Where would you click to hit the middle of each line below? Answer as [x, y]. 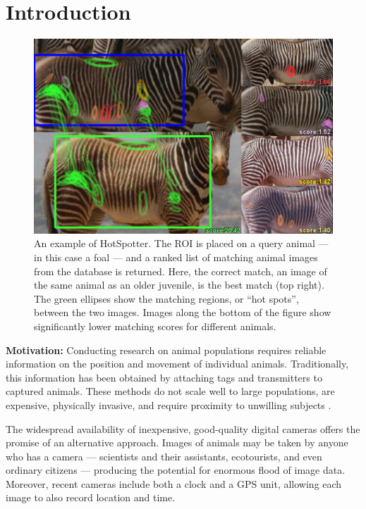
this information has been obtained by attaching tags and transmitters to [164, 377]
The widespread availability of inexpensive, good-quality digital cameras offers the [183, 428]
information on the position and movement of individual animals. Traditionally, [177, 364]
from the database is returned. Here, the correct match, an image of [181, 271]
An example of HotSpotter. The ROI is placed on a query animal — [181, 243]
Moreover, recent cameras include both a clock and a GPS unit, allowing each [174, 483]
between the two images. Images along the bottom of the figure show [183, 312]
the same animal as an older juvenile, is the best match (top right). [179, 285]
